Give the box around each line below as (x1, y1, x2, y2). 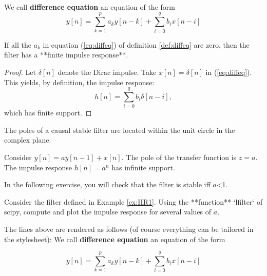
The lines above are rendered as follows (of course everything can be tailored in (4, 223, 254, 234)
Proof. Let (4, 66, 36, 77)
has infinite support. (111, 162, 175, 172)
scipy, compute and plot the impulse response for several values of (4, 206, 212, 217)
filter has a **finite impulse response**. (4, 49, 128, 60)
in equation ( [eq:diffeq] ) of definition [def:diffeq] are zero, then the (43, 39, 250, 50)
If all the (4, 39, 31, 50)
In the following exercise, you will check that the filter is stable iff (4, 179, 211, 190)
